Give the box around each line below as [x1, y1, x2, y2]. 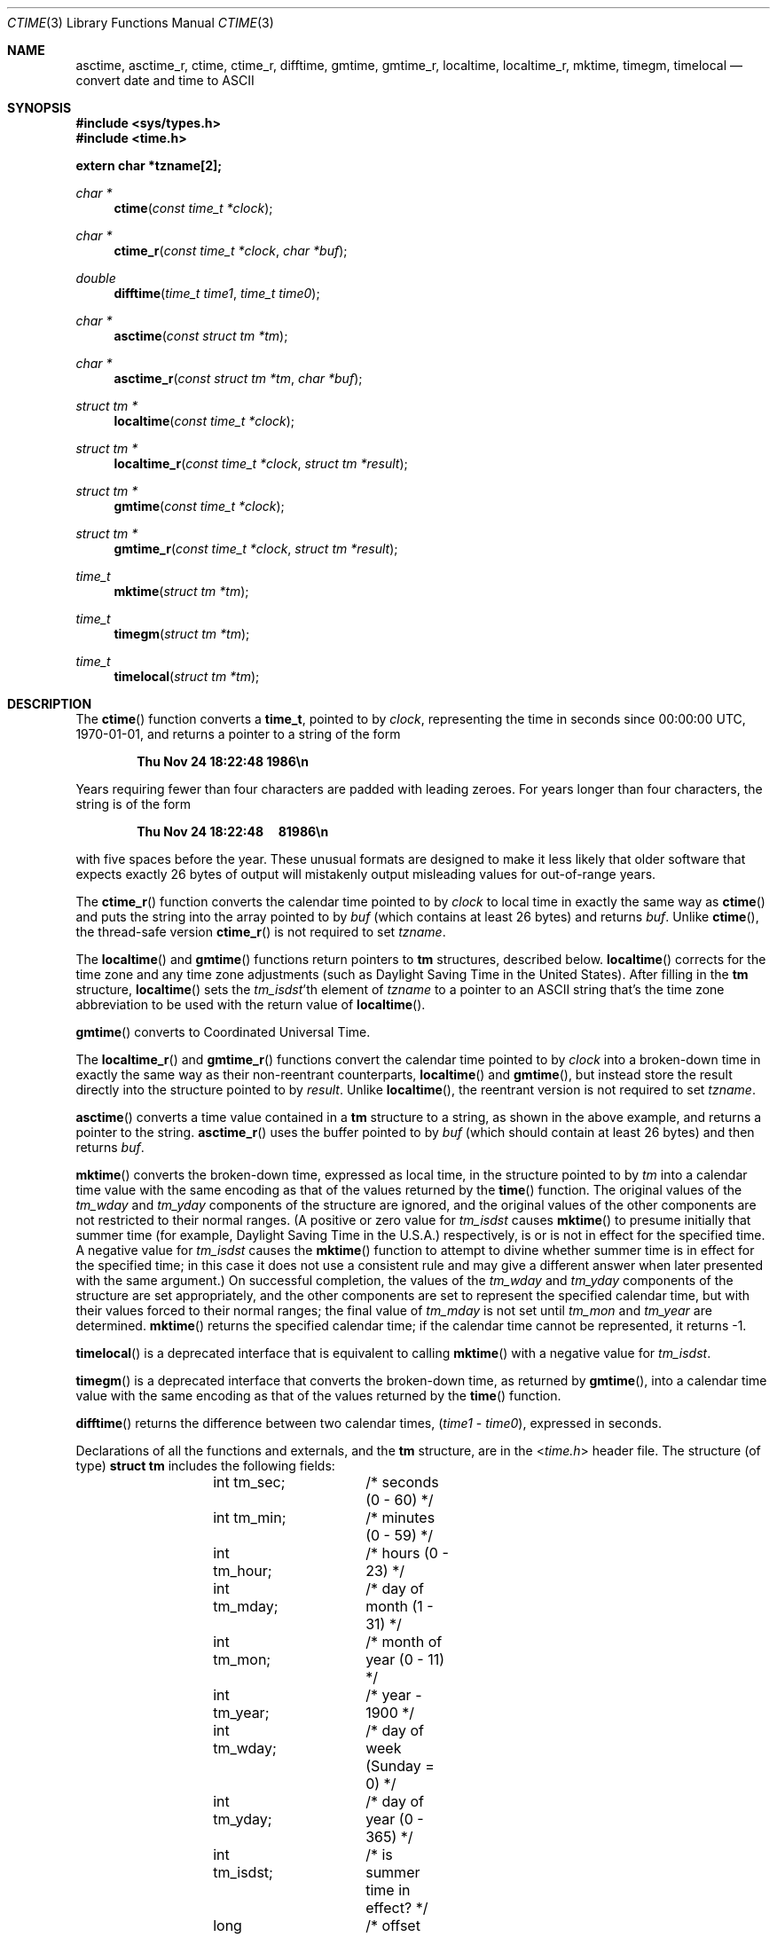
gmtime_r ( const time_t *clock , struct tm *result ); [114, 541, 398, 556]
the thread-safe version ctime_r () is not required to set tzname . [75, 924, 446, 939]
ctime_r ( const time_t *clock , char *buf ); [114, 243, 348, 258]
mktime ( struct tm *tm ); [114, 584, 249, 599]
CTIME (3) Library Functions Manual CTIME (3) [7, 15, 274, 30]
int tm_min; [213, 1509, 286, 1526]
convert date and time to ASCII [75, 73, 255, 88]
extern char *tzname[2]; [75, 158, 223, 173]
